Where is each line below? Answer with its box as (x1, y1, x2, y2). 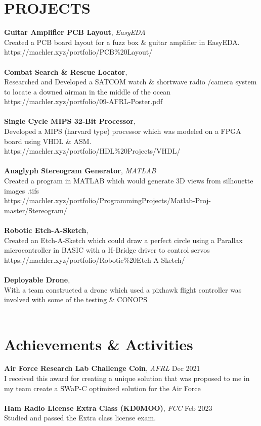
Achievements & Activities (4, 334, 193, 354)
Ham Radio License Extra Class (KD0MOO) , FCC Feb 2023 (4, 402, 212, 413)
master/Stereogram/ (4, 205, 67, 215)
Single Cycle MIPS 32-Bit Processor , (4, 116, 136, 126)
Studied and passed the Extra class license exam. (4, 412, 156, 423)
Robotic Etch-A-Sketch (4, 225, 86, 235)
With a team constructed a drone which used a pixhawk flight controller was (4, 284, 242, 295)
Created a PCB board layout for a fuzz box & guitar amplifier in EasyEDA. (4, 36, 240, 47)
